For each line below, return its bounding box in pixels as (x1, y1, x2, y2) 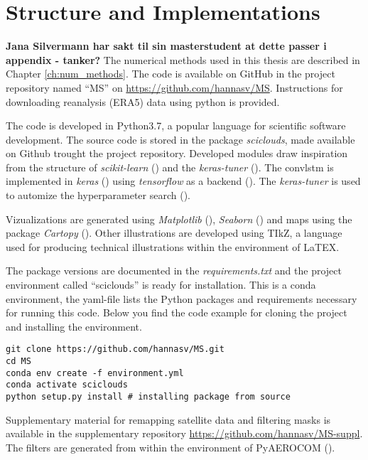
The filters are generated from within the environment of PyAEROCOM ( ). (6, 439, 335, 454)
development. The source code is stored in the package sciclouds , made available (6, 132, 355, 146)
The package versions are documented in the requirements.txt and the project (6, 263, 342, 278)
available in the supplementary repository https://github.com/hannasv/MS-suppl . (6, 426, 363, 441)
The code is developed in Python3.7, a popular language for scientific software (6, 118, 346, 133)
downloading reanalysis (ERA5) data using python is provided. (6, 94, 280, 109)
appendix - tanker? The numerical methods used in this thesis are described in (6, 52, 360, 67)
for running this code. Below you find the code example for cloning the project (6, 305, 347, 320)
